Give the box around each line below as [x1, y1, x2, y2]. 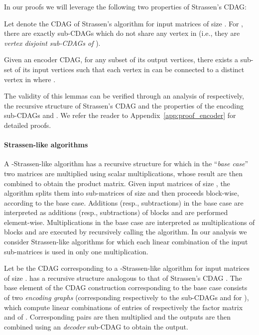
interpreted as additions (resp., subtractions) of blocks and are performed [4, 207, 228, 218]
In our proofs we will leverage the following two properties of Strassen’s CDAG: [4, 1, 247, 11]
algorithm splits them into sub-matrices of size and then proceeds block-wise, [4, 188, 239, 198]
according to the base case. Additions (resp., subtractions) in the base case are [4, 197, 244, 208]
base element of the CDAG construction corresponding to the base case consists [4, 282, 248, 293]
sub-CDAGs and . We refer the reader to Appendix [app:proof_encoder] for [4, 110, 236, 120]
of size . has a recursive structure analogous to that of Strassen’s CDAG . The [4, 272, 242, 283]
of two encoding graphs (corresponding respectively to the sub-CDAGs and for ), [4, 292, 249, 303]
